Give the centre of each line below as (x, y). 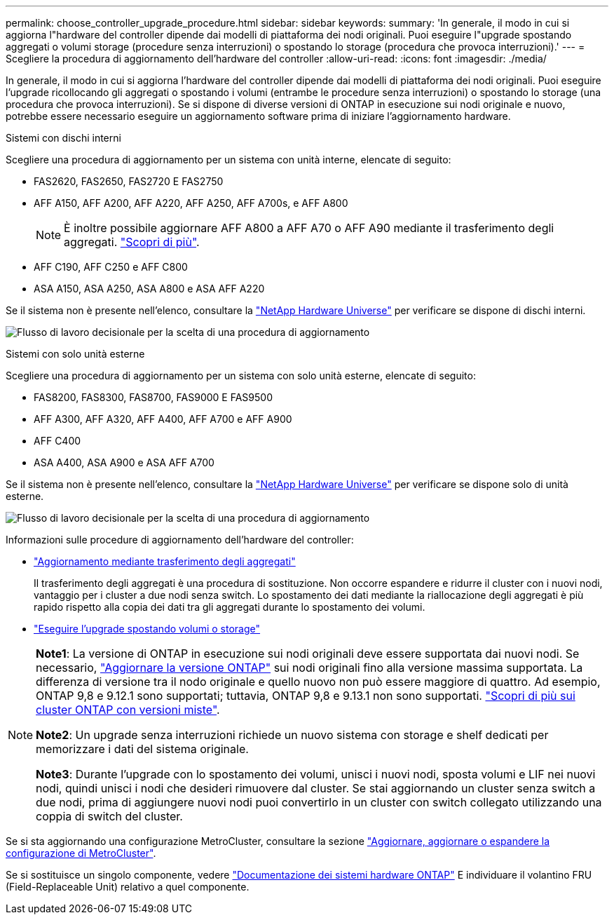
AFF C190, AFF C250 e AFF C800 (111, 267)
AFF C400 (57, 441)
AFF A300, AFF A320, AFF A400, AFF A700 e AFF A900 (163, 419)
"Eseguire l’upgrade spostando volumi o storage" (147, 629)
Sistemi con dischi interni (63, 138)
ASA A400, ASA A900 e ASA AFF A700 (124, 462)
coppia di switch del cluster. (109, 816)
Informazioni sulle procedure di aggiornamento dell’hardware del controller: (180, 540)
